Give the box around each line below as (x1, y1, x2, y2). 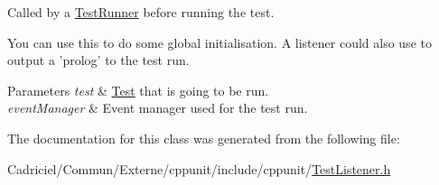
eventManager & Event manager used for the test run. (7, 98, 308, 117)
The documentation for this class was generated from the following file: (7, 128, 400, 147)
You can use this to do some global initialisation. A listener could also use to (7, 32, 432, 51)
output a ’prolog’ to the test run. (7, 51, 190, 69)
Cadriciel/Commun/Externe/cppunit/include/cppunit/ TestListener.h (7, 159, 391, 178)
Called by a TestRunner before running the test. (7, 3, 275, 21)
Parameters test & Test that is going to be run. (7, 80, 269, 99)
